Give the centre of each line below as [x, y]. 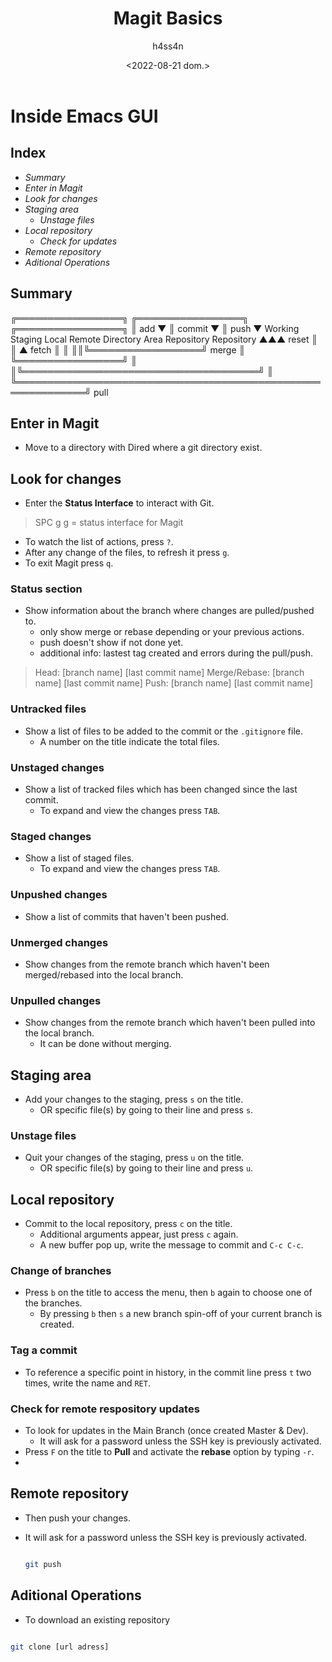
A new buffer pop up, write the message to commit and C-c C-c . [171, 1245]
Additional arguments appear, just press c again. [139, 1234]
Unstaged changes [57, 767]
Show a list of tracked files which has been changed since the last [161, 789]
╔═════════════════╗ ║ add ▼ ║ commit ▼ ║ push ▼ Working [155, 328]
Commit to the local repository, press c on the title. [128, 1224]
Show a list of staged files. [79, 858]
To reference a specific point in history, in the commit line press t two [168, 1372]
